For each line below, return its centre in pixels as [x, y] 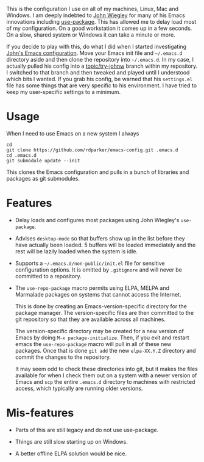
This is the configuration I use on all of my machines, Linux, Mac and [92, 9]
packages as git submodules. [43, 178]
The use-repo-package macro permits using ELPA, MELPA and [92, 288]
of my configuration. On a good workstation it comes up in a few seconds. [99, 28]
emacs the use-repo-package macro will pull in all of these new [93, 344]
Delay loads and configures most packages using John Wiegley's [97, 220]
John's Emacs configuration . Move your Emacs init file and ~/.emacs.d [94, 53]
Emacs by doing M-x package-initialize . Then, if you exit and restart [102, 337]
